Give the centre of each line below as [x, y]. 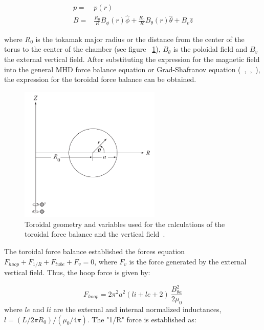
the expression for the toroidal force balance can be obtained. [100, 79]
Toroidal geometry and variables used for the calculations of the [125, 224]
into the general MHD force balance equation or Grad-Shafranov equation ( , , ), [132, 69]
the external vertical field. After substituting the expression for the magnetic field [132, 59]
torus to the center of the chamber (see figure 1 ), [82, 49]
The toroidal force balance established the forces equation [95, 251]
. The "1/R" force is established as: [142, 319]
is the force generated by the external [188, 261]
